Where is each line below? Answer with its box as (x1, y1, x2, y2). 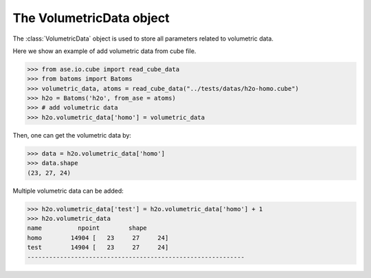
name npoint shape (27, 224, 147, 232)
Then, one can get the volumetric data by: (12, 131, 132, 139)
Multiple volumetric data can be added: (12, 186, 124, 195)
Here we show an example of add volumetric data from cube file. (12, 47, 196, 55)
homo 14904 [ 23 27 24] (27, 234, 169, 242)
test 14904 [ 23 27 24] (27, 244, 169, 251)
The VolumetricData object (12, 10, 170, 25)
